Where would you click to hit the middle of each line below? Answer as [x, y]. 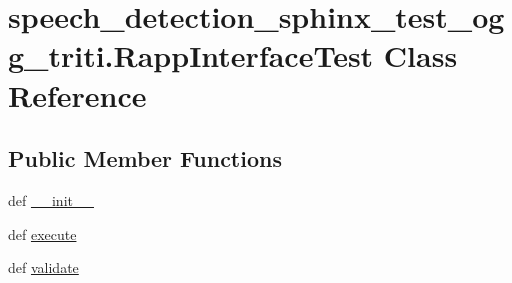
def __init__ [51, 199]
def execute [42, 233]
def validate [43, 267]
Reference [77, 94]
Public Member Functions [145, 158]
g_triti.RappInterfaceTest [191, 55]
